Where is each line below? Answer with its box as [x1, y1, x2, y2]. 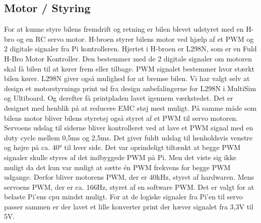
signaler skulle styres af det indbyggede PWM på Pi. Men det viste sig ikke [4, 152, 236, 162]
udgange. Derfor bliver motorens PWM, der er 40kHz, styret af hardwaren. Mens [4, 172, 254, 182]
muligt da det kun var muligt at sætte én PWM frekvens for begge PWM [4, 162, 231, 172]
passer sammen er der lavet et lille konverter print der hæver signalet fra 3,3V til [4, 201, 253, 211]
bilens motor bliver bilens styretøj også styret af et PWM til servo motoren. [4, 112, 238, 123]
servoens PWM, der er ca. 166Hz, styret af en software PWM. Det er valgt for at [4, 181, 254, 192]
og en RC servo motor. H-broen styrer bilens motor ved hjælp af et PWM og [16, 33, 254, 44]
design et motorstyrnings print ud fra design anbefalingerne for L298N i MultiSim [4, 83, 256, 93]
